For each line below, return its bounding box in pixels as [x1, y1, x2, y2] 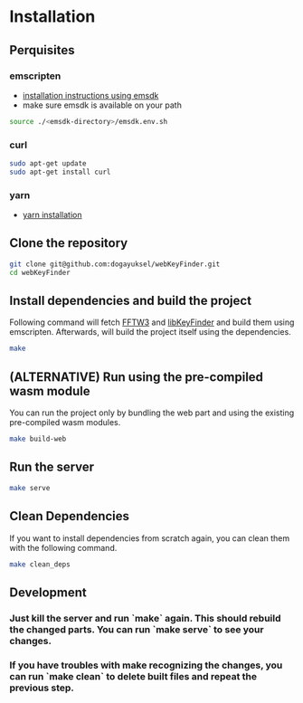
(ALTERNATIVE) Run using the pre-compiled [9, 369, 264, 385]
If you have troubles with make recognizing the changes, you [9, 659, 283, 671]
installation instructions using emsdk [22, 90, 159, 100]
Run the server [9, 460, 95, 475]
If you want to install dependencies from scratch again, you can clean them [9, 532, 290, 544]
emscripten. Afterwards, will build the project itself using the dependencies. [9, 327, 291, 337]
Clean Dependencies [9, 508, 129, 524]
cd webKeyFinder [9, 268, 71, 277]
